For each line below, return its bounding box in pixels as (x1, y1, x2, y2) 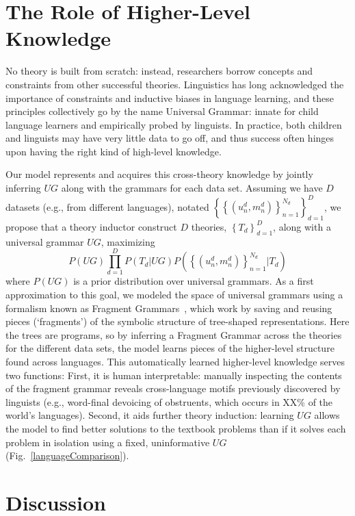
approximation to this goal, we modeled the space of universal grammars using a (5, 287, 343, 302)
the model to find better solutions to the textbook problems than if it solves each (5, 422, 346, 435)
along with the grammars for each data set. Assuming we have (61, 181, 323, 195)
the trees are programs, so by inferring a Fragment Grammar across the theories (5, 327, 342, 341)
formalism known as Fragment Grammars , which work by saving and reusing (5, 300, 332, 315)
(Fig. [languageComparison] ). (5, 448, 129, 463)
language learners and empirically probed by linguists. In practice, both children (5, 117, 342, 131)
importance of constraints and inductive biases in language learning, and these (5, 90, 334, 105)
